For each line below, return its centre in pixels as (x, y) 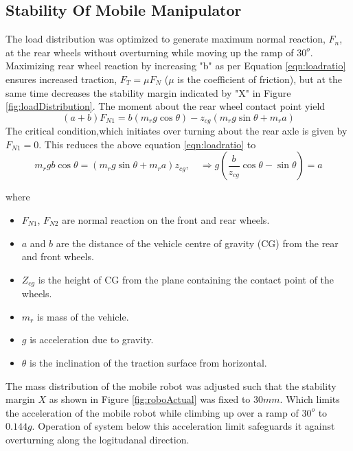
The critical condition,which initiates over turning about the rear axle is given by (176, 131)
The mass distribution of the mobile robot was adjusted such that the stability (171, 385)
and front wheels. (58, 256)
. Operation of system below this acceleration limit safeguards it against (183, 426)
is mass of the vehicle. (83, 316)
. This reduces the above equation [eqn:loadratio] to (147, 144)
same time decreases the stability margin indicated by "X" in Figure (148, 92)
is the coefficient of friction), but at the (260, 79)
